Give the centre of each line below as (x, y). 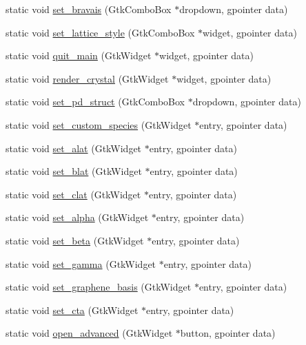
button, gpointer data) (228, 333)
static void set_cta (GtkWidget (72, 310)
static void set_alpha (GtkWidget (77, 217)
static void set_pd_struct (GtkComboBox (95, 102)
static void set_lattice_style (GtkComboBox (100, 32)
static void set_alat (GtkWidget (74, 148)
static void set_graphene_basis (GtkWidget (99, 287)
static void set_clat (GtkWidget (73, 194)
